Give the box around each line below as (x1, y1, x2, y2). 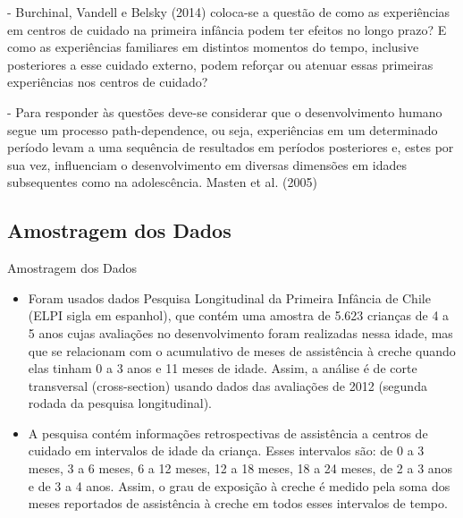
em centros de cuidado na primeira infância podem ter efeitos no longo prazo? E (7, 20, 447, 38)
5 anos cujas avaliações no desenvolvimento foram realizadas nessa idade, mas (28, 323, 453, 342)
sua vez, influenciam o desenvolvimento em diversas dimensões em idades (7, 155, 407, 174)
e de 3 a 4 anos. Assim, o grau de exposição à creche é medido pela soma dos (28, 476, 450, 495)
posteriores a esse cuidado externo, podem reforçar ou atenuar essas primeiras (7, 55, 434, 73)
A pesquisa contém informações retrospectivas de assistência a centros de (28, 423, 428, 442)
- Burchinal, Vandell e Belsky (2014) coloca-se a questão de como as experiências (7, 3, 450, 21)
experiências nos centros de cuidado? (7, 72, 208, 91)
